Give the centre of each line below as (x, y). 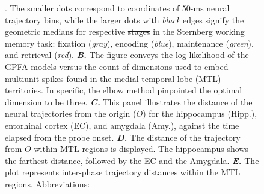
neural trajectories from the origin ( (71, 113)
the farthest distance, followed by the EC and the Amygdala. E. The (132, 160)
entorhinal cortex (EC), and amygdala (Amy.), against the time (122, 125)
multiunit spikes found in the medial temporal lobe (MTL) (113, 78)
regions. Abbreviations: (48, 184)
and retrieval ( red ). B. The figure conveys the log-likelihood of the (127, 55)
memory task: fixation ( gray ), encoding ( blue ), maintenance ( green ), (129, 43)
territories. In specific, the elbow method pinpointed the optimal (124, 90)
